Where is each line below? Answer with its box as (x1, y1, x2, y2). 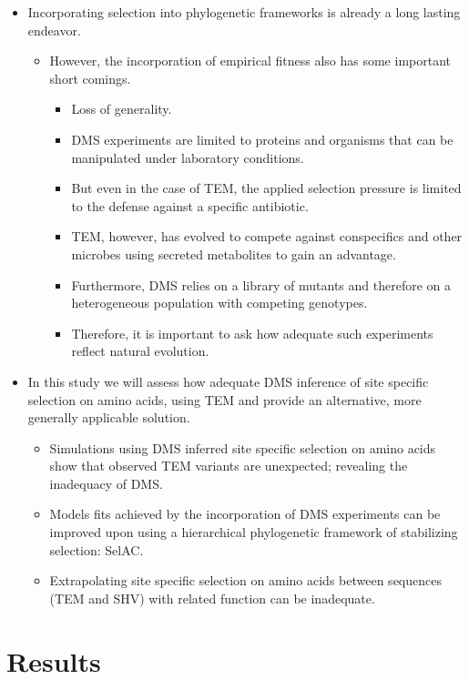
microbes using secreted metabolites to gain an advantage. (71, 244, 396, 263)
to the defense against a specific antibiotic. (71, 196, 309, 215)
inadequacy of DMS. (49, 473, 163, 492)
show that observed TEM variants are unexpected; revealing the (49, 456, 408, 475)
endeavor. (27, 20, 81, 39)
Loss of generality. (71, 99, 172, 118)
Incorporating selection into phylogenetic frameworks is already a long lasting (27, 3, 461, 21)
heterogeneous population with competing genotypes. (71, 293, 368, 312)
